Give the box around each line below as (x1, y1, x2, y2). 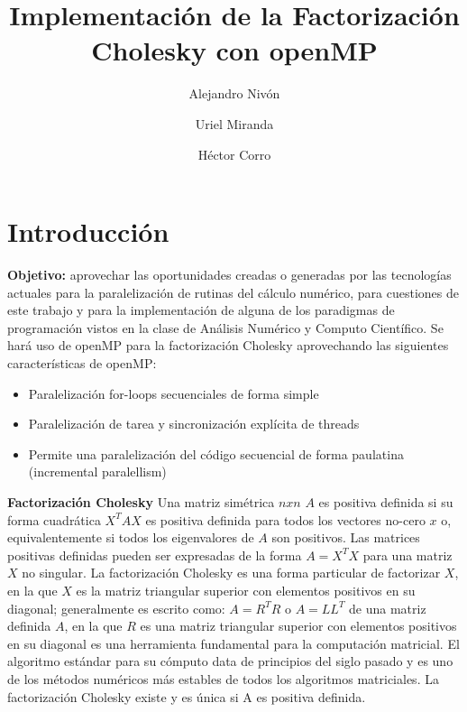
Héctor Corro (197, 144, 271, 163)
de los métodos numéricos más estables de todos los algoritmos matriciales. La (7, 669, 439, 688)
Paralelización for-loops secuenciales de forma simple (28, 384, 319, 402)
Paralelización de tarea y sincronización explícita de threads (28, 414, 360, 433)
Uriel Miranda (195, 114, 274, 133)
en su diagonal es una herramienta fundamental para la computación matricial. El (7, 633, 460, 652)
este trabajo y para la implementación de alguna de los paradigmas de (7, 301, 395, 319)
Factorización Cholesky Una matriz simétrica (7, 492, 275, 511)
